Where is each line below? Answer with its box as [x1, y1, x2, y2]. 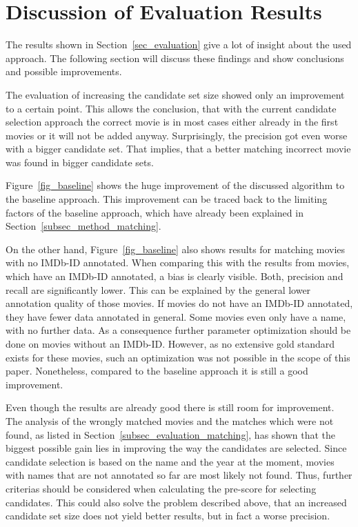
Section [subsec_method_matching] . [6, 219, 161, 233]
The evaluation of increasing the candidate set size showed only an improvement [6, 87, 345, 101]
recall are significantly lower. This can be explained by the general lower [6, 282, 311, 297]
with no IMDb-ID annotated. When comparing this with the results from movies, [6, 255, 350, 270]
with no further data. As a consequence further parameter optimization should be [6, 323, 351, 337]
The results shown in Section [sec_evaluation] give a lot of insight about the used [6, 37, 352, 52]
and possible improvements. [6, 64, 122, 79]
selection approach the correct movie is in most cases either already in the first [6, 115, 339, 129]
